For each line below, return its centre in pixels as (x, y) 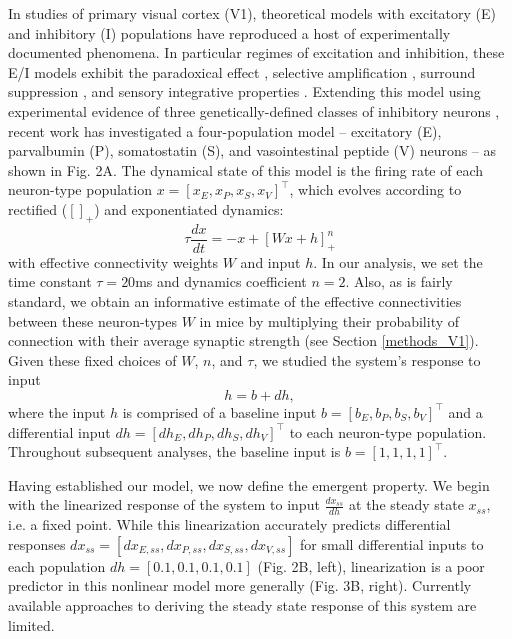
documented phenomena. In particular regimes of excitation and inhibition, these (256, 52)
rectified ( (38, 208)
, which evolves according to (375, 189)
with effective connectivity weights (113, 261)
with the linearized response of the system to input (164, 504)
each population (57, 565)
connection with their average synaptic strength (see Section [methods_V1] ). (243, 340)
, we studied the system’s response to (367, 359)
